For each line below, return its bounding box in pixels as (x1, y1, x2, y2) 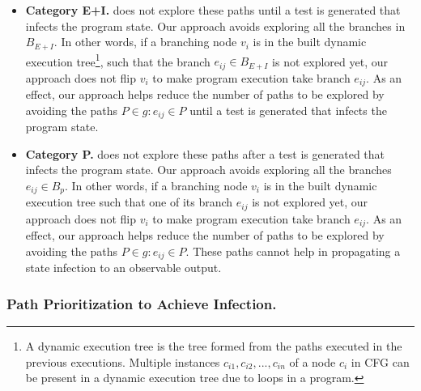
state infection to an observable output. (25, 259, 222, 276)
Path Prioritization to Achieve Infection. (6, 293, 277, 313)
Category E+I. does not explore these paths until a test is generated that (25, 2, 401, 18)
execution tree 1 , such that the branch (25, 50, 210, 70)
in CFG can (351, 353, 410, 370)
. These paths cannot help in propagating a (185, 242, 401, 259)
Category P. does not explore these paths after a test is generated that (25, 145, 385, 162)
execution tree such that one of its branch (25, 193, 233, 210)
